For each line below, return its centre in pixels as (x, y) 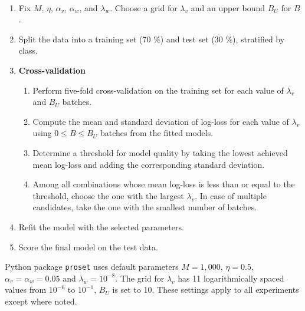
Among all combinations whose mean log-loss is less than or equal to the (164, 184)
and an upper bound (228, 7)
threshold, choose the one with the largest (108, 195)
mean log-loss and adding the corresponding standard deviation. (149, 164)
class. (28, 50)
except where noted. (41, 301)
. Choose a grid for (144, 7)
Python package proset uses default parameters (92, 267)
